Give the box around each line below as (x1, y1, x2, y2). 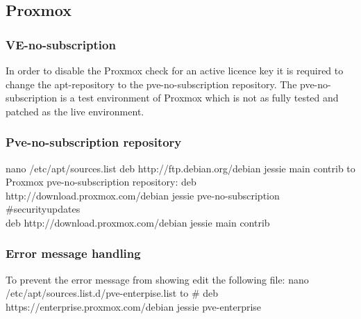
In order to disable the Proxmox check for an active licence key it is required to (6, 63, 344, 77)
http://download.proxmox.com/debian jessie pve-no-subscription (6, 188, 280, 202)
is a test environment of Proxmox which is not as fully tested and (60, 90, 339, 105)
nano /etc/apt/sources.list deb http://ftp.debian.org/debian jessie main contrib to (6, 161, 355, 175)
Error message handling (6, 245, 141, 262)
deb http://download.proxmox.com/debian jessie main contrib (6, 215, 270, 229)
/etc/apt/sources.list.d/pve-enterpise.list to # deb (6, 286, 219, 300)
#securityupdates (6, 202, 81, 216)
